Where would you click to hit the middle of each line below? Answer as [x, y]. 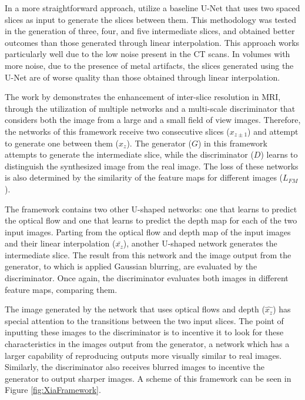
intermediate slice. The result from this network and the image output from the [148, 254]
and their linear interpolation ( [60, 243]
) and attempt [273, 131]
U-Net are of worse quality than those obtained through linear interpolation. [143, 77]
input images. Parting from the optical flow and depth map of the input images [148, 231]
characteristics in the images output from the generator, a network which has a [147, 344]
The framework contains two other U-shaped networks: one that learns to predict [151, 209]
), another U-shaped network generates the [200, 243]
